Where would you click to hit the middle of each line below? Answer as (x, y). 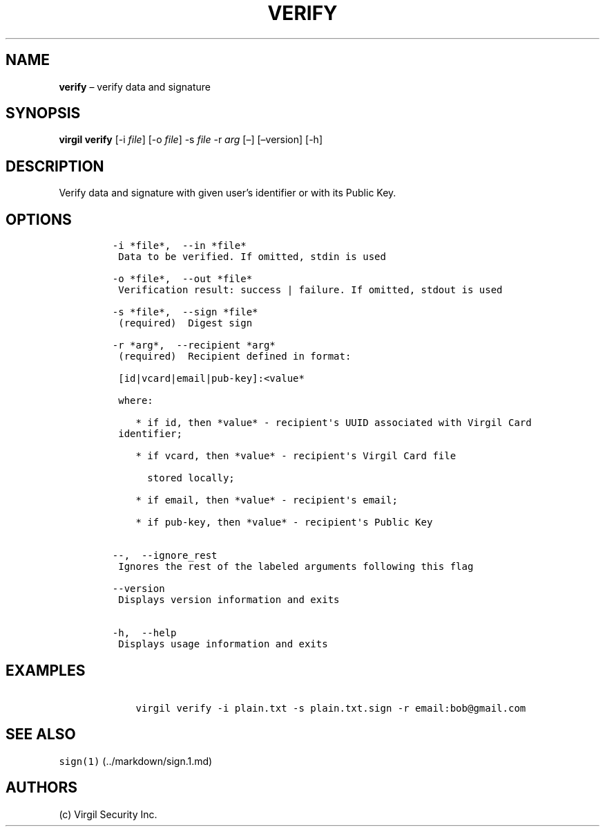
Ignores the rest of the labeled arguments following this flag (296, 567)
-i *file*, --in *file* (179, 246)
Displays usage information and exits (223, 644)
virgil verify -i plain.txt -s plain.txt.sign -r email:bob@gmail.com (331, 708)
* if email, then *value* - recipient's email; (267, 500)
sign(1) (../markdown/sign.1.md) (136, 761)
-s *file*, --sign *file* (185, 312)
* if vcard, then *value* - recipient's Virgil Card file (296, 456)
